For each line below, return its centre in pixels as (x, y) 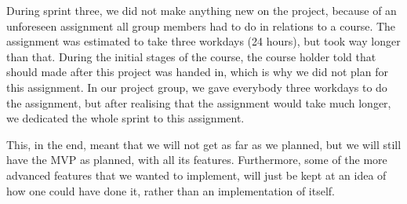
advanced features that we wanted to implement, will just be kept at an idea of (196, 175)
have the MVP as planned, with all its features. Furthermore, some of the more (197, 160)
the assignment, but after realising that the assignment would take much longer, (199, 102)
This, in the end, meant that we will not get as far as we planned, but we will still (204, 144)
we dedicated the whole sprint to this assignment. (125, 118)
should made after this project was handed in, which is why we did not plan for (197, 72)
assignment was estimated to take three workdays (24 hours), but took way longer (203, 41)
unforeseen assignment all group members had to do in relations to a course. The (201, 25)
